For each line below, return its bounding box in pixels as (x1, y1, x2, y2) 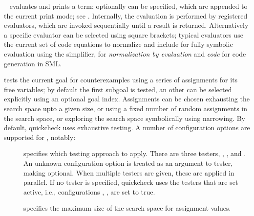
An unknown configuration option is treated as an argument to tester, (23, 157, 233, 168)
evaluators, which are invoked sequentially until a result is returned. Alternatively (4, 20, 249, 30)
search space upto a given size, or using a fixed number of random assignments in (4, 103, 248, 113)
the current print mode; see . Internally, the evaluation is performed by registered (4, 10, 248, 20)
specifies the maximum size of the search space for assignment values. (23, 203, 231, 213)
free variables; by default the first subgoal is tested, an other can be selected (4, 84, 232, 94)
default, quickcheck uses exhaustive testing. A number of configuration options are (4, 122, 250, 133)
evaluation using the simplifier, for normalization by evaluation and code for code (4, 48, 246, 59)
